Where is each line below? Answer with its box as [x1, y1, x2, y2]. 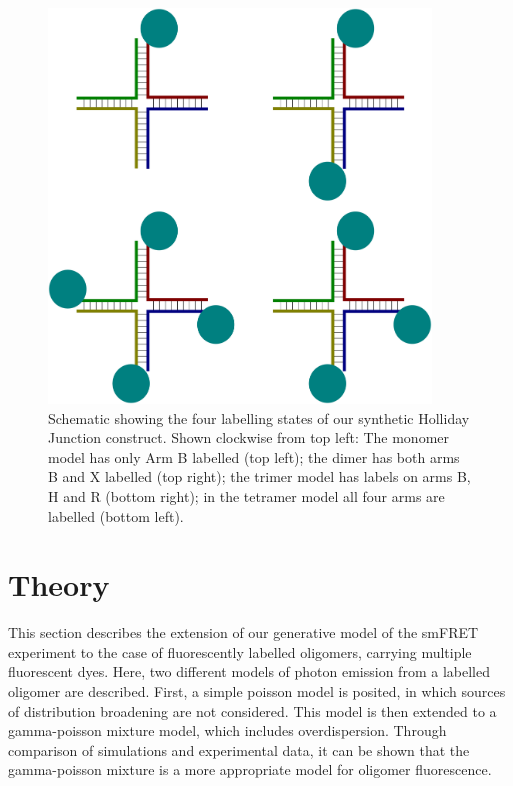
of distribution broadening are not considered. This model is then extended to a [8, 700, 497, 721]
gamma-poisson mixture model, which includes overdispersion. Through [8, 720, 447, 741]
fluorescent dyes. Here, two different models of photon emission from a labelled [8, 661, 490, 682]
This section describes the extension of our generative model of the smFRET [8, 622, 479, 643]
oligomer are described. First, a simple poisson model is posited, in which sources [8, 681, 506, 702]
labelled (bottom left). [48, 505, 184, 526]
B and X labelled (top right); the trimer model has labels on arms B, [48, 466, 471, 487]
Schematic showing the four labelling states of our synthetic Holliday [48, 407, 470, 428]
